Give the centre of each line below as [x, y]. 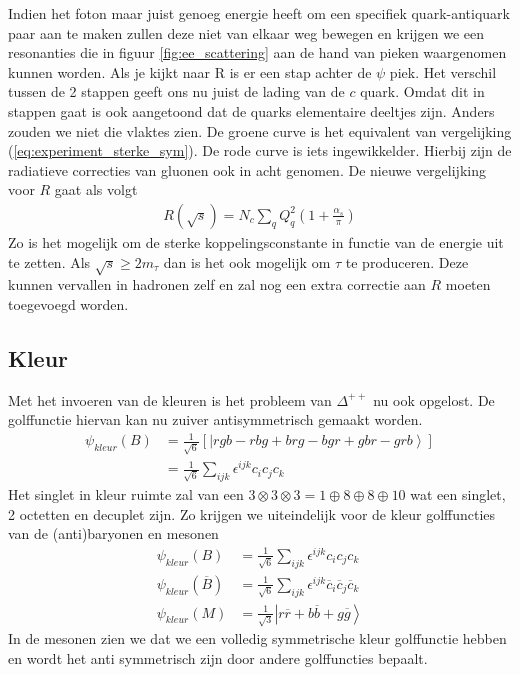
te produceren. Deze [407, 261]
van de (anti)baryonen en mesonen [113, 533]
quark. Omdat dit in [422, 91]
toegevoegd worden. [68, 303]
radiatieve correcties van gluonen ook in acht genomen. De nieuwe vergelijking [247, 169]
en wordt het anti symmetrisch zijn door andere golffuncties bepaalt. [218, 657]
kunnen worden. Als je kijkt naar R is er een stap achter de [190, 71]
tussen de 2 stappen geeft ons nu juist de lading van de [176, 91]
